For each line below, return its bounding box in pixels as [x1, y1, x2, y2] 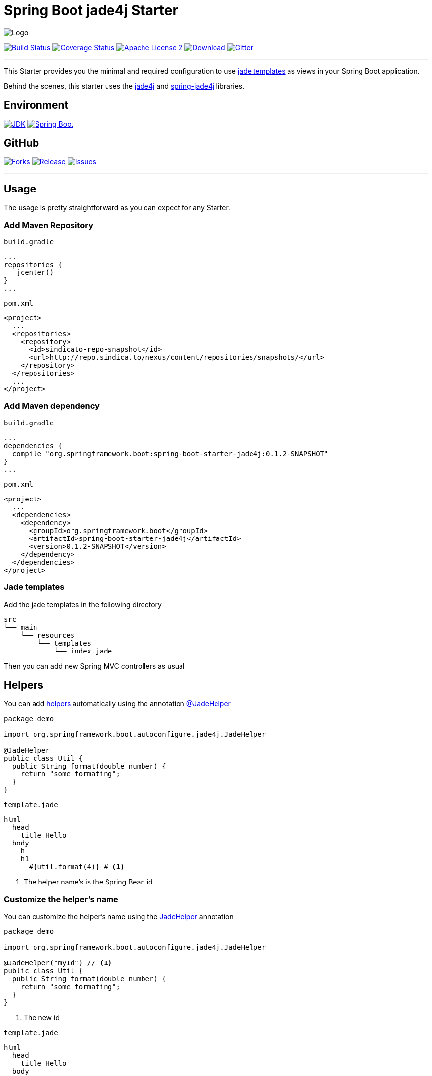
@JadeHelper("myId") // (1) [4, 959, 112, 967]
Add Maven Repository [4, 220, 93, 230]
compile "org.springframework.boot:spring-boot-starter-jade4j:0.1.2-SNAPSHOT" [12, 449, 328, 458]
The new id [24, 1013, 60, 1022]
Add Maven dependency [4, 401, 100, 411]
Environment [4, 99, 69, 112]
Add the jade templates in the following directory [4, 600, 162, 609]
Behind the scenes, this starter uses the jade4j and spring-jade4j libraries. [4, 81, 245, 90]
